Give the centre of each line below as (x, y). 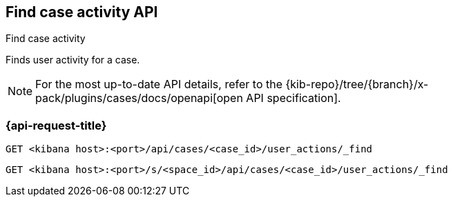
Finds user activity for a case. (73, 60)
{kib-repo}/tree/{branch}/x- (357, 84)
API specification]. (293, 98)
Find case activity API (82, 12)
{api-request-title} (56, 125)
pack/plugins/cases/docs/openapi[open (139, 98)
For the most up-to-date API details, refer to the (159, 84)
